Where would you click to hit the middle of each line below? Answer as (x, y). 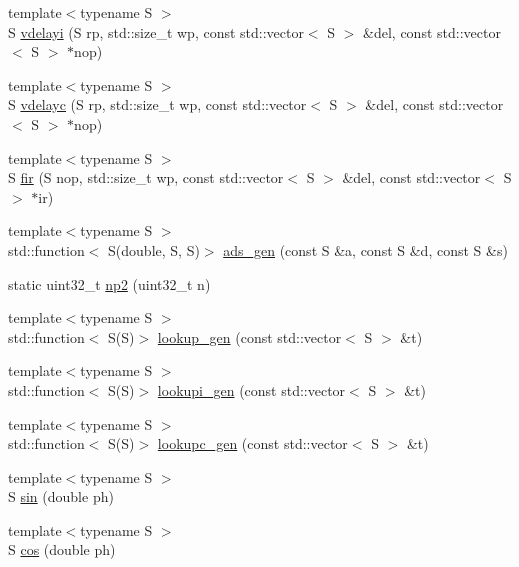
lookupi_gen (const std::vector (251, 389)
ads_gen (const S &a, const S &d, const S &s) (365, 249)
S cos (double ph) (62, 549)
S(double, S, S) (154, 249)
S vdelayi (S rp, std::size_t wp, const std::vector (156, 31)
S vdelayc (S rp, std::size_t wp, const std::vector (157, 104)
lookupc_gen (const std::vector (252, 443)
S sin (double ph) (61, 496)
